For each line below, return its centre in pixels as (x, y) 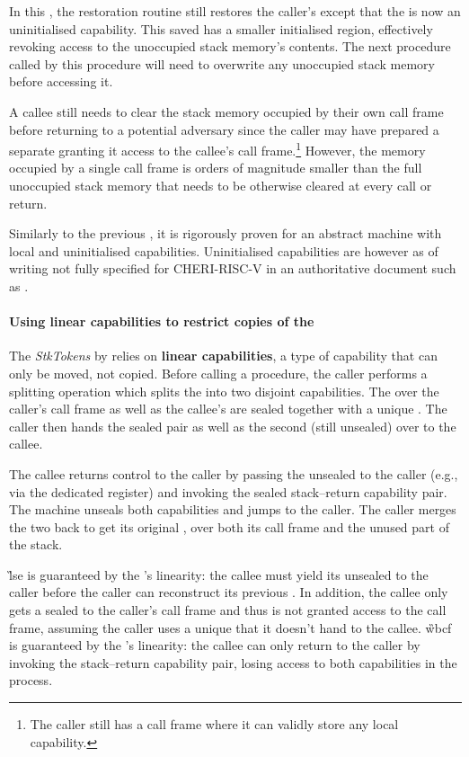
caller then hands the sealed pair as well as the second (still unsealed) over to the (233, 426)
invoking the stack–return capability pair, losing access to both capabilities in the (233, 662)
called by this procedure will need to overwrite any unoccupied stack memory (222, 63)
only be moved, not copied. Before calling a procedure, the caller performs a (218, 373)
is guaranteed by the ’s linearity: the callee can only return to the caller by (215, 645)
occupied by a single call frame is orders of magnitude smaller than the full (216, 168)
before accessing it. (61, 81)
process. (31, 680)
